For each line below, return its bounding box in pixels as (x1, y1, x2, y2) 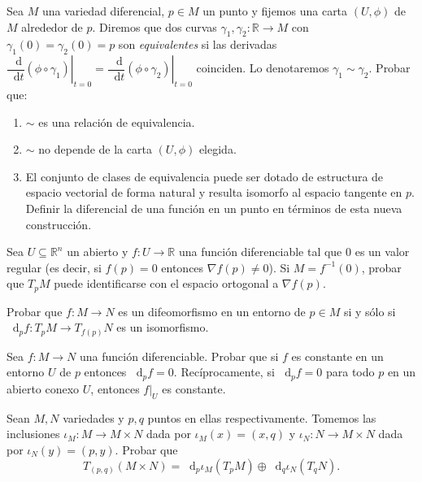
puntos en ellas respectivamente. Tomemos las (147, 409, 376, 426)
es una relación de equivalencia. (38, 113, 195, 130)
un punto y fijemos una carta (202, 2, 348, 19)
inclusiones (7, 425, 60, 442)
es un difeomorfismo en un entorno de (118, 302, 306, 319)
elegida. (198, 141, 237, 158)
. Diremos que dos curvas (92, 18, 217, 35)
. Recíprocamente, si (173, 363, 275, 380)
